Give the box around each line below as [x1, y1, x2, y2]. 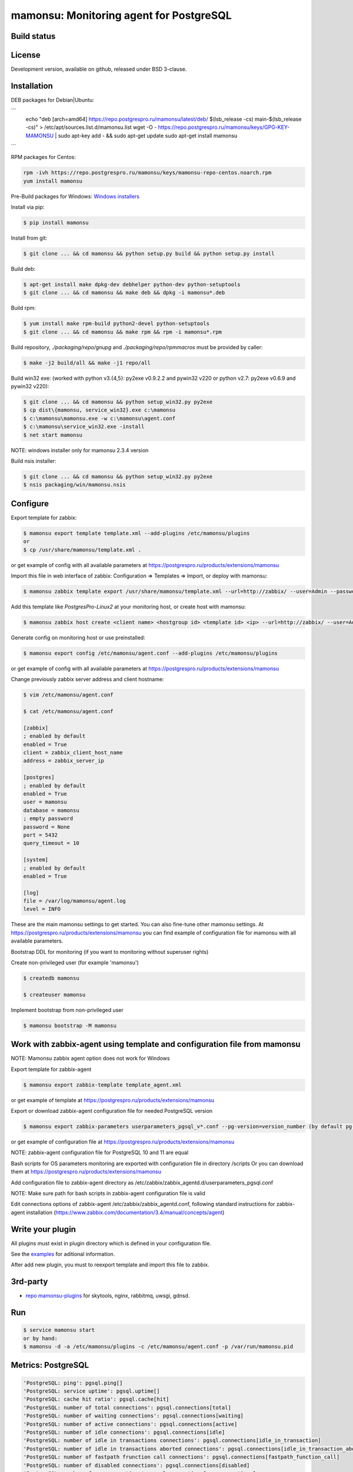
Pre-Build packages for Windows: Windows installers [11, 193, 139, 200]
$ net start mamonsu [23, 432, 82, 438]
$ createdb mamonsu [23, 975, 79, 982]
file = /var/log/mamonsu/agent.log [23, 898, 126, 904]
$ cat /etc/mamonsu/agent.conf [23, 708, 114, 715]
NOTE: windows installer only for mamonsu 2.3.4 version [11, 446, 149, 453]
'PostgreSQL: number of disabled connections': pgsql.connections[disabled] [23, 1462, 250, 1468]
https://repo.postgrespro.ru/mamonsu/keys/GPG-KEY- [158, 124, 290, 131]
